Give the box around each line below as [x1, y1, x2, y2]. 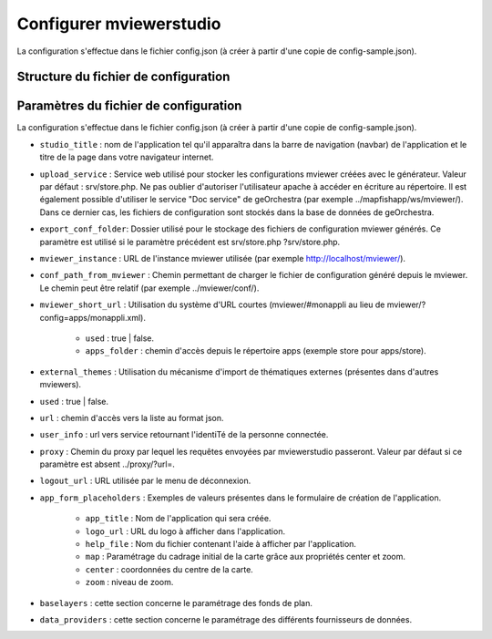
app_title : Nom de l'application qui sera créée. [85, 513, 272, 524]
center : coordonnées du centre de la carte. [85, 563, 254, 574]
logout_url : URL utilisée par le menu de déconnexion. [39, 475, 251, 487]
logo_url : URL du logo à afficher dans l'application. [85, 525, 286, 537]
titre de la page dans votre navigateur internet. [39, 151, 214, 163]
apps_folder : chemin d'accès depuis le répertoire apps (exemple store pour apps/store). [85, 345, 427, 356]
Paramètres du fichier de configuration [16, 98, 242, 114]
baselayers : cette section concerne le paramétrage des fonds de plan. [39, 597, 313, 608]
